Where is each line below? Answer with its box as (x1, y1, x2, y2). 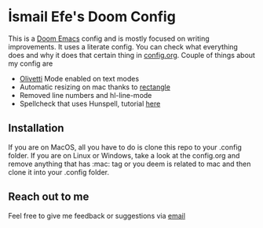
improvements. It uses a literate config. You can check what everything (8, 42, 238, 51)
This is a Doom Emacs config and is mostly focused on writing (8, 34, 210, 43)
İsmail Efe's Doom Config (8, 8, 177, 26)
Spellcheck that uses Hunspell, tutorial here (19, 99, 161, 108)
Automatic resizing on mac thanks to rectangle (19, 82, 171, 92)
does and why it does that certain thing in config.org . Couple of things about (8, 50, 255, 60)
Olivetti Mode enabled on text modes (19, 74, 140, 83)
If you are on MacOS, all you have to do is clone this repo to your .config (8, 142, 242, 152)
